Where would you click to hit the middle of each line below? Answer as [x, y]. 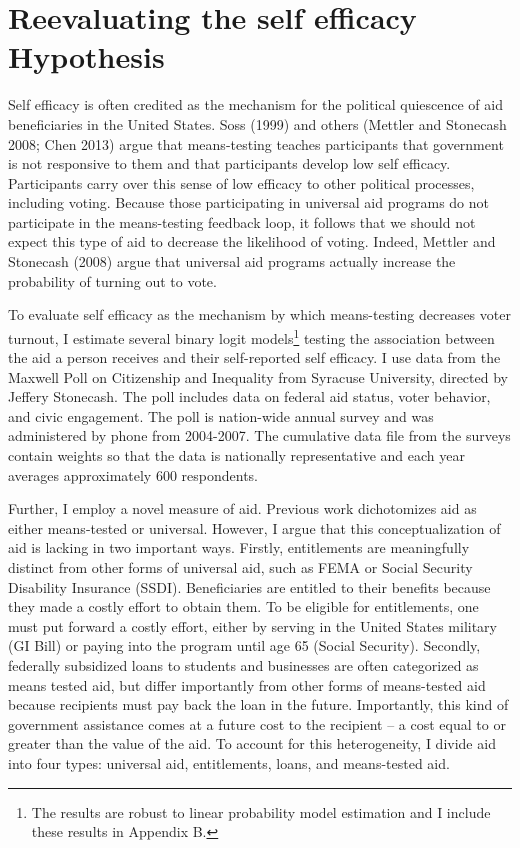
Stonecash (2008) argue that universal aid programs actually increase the [232, 261]
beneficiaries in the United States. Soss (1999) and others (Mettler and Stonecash [257, 123]
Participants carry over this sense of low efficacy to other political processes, [241, 182]
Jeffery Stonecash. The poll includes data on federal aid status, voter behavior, [249, 396]
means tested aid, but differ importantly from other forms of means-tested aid [247, 684]
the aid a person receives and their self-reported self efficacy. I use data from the [254, 357]
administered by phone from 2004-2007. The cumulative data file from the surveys [259, 435]
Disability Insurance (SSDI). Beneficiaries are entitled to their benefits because [249, 586]
